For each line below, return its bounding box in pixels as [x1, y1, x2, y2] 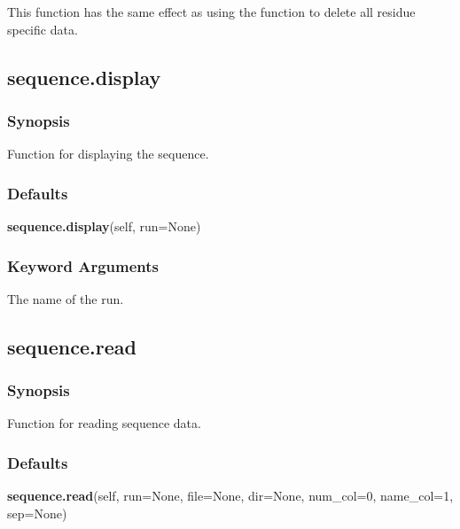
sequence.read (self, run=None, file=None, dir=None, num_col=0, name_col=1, [7, 486, 454, 505]
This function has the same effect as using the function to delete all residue [7, 3, 416, 20]
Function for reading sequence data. [7, 414, 201, 432]
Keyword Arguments [7, 254, 160, 276]
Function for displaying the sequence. [7, 144, 209, 163]
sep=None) [7, 503, 67, 522]
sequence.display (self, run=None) [7, 217, 201, 235]
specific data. [7, 19, 78, 38]
